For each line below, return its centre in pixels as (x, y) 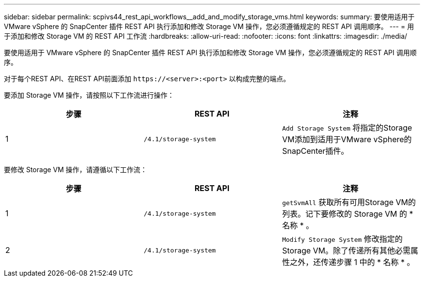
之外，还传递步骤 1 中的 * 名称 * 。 (352, 262)
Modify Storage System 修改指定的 (342, 239)
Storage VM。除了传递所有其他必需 (346, 251)
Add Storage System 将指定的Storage (347, 128)
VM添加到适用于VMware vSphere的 (347, 139)
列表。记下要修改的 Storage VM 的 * (348, 214)
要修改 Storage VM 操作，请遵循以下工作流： (76, 170)
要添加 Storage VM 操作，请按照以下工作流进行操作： (89, 95)
